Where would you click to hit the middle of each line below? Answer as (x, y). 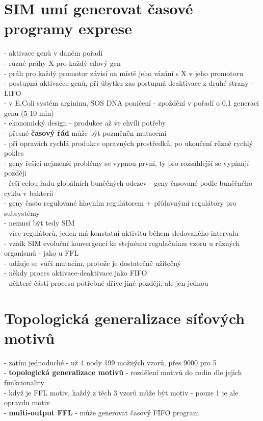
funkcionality (24, 382)
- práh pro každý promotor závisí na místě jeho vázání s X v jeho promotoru (124, 73)
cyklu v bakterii (29, 193)
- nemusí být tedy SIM (40, 223)
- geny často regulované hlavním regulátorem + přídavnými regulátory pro (120, 203)
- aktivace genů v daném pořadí (54, 53)
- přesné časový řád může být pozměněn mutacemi (85, 133)
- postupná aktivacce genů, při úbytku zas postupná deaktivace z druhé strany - (129, 83)
